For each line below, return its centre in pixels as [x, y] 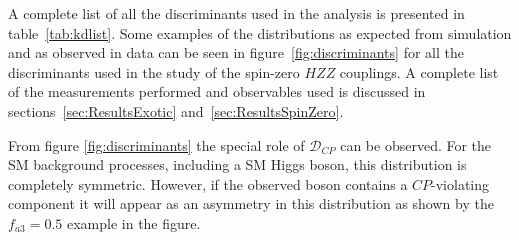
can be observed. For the [416, 144]
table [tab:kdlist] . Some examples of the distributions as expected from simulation [260, 32]
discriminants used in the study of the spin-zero [154, 71]
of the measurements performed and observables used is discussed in [217, 91]
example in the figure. [133, 222]
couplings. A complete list [419, 71]
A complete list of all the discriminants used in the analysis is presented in [236, 13]
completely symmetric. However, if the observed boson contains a [208, 183]
